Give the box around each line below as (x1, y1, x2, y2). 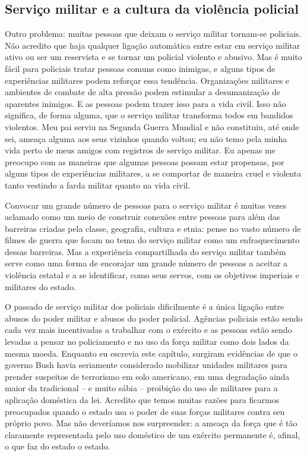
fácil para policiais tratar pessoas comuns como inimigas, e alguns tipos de (5, 62, 276, 74)
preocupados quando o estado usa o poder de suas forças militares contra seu (5, 405, 285, 417)
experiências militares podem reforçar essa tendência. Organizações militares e (5, 74, 290, 86)
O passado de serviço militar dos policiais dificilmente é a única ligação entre (5, 300, 284, 313)
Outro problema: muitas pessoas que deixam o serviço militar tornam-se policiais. (5, 27, 302, 40)
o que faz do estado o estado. (5, 440, 110, 452)
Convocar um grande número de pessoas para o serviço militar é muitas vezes (5, 199, 287, 211)
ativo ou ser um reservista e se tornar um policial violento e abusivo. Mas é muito (5, 51, 302, 63)
